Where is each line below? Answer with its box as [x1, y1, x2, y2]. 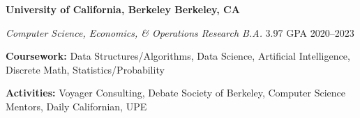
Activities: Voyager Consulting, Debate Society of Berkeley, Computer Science [6, 85, 345, 100]
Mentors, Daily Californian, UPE [6, 99, 147, 113]
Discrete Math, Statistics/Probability [6, 62, 165, 76]
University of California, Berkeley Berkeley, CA [6, 2, 240, 16]
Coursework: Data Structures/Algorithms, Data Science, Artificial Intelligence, [6, 49, 350, 63]
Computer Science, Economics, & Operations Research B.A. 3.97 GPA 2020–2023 [6, 25, 354, 40]
